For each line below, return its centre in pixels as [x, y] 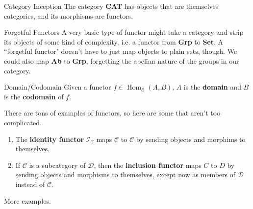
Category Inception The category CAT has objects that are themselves [111, 6]
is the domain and [212, 87]
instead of [30, 184]
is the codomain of [34, 96]
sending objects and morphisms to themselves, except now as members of [126, 174]
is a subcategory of [57, 165]
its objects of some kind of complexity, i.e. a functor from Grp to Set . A [114, 41]
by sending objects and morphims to [191, 139]
